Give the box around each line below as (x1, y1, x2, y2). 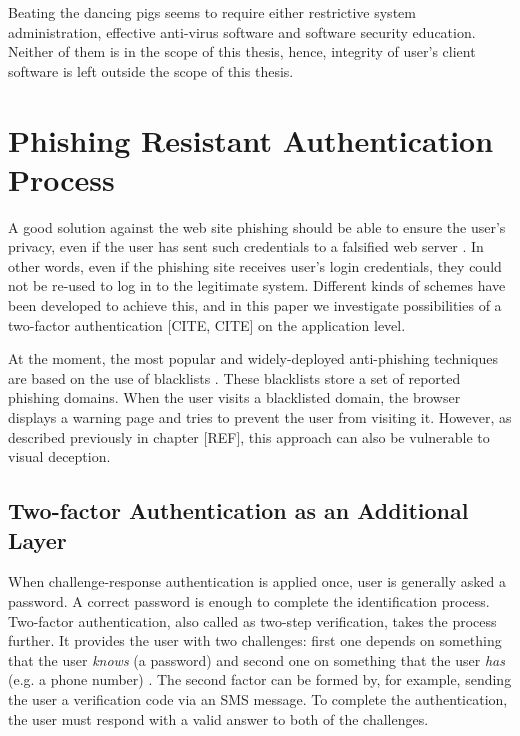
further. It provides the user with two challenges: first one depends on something (8, 630, 502, 651)
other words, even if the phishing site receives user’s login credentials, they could (8, 255, 502, 276)
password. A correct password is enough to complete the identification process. (8, 591, 490, 611)
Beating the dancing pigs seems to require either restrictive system (8, 2, 416, 22)
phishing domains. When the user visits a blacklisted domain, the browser (8, 387, 461, 408)
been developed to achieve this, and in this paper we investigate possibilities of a (8, 295, 502, 316)
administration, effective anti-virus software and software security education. (8, 21, 476, 42)
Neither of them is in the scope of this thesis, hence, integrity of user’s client (8, 41, 476, 62)
